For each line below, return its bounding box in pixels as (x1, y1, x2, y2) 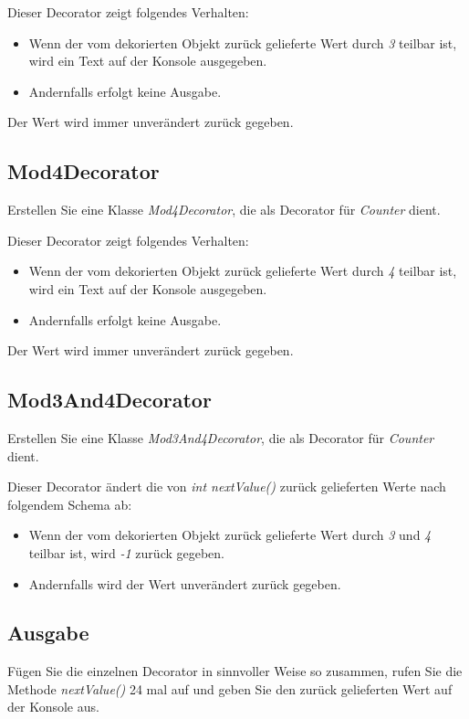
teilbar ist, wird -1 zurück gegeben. (28, 543, 225, 562)
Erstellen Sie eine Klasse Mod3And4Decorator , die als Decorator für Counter (7, 428, 434, 447)
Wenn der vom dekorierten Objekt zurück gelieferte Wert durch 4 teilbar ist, (28, 261, 457, 280)
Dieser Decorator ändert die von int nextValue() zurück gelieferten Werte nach (7, 477, 446, 496)
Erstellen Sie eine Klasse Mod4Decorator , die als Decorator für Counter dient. (7, 200, 441, 219)
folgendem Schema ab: (7, 494, 132, 513)
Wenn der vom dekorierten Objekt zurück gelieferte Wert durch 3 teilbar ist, (28, 33, 457, 52)
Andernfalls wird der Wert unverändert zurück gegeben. (28, 574, 341, 593)
